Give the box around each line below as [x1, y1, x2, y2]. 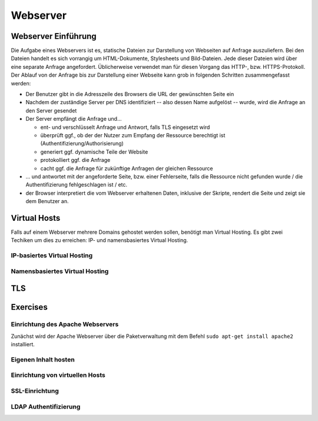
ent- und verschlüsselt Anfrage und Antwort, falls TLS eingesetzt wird [40, 124, 210, 131]
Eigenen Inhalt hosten [11, 355, 75, 363]
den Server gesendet [25, 107, 77, 114]
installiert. [11, 341, 35, 348]
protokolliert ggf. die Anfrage [40, 157, 111, 164]
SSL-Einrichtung [11, 386, 59, 395]
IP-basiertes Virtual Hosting [11, 251, 93, 260]
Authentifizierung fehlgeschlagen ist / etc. [25, 181, 128, 188]
